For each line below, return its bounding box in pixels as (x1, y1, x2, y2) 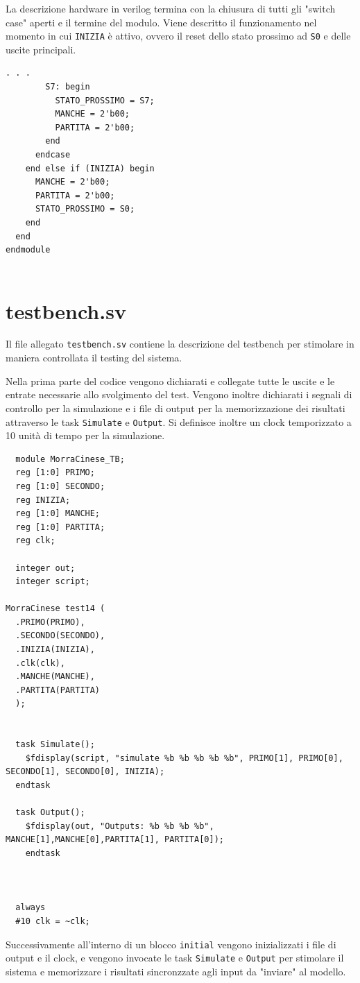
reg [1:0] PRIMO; (15, 468, 95, 478)
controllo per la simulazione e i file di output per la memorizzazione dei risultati (6, 400, 345, 415)
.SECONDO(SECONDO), (15, 631, 105, 641)
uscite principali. (6, 42, 76, 56)
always (15, 903, 46, 913)
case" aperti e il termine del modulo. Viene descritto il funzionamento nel (6, 15, 317, 29)
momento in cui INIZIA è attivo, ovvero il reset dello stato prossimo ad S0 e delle (6, 28, 351, 43)
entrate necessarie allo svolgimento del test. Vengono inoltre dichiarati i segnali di (6, 387, 352, 402)
